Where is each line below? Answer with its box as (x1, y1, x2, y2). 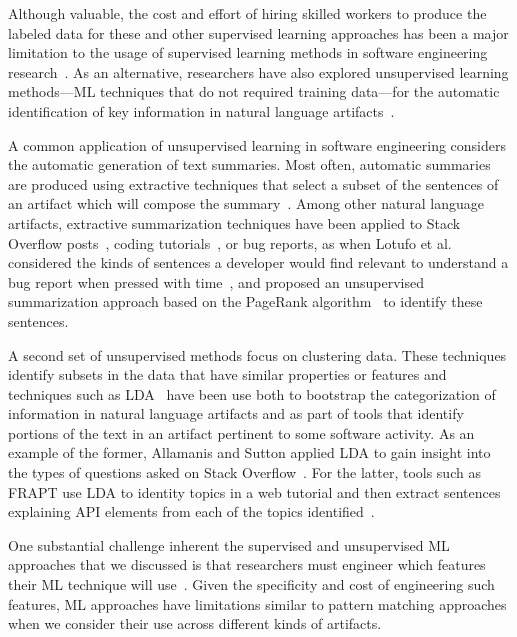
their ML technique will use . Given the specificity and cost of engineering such (8, 574, 495, 595)
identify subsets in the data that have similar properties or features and (8, 364, 447, 385)
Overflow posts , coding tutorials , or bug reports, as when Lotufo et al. (8, 232, 452, 253)
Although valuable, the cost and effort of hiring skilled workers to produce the (8, 3, 487, 23)
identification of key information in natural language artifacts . (8, 100, 395, 121)
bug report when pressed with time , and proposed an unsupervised (8, 271, 424, 292)
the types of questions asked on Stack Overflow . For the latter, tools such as (8, 462, 481, 483)
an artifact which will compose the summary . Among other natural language (8, 193, 484, 214)
